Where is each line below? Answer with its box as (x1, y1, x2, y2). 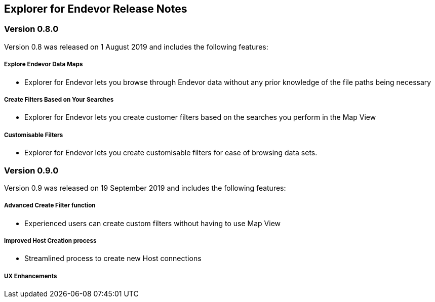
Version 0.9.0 (4, 165, 59, 176)
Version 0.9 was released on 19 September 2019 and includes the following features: (4, 183, 286, 192)
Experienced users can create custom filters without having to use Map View (24, 219, 281, 228)
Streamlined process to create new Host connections (24, 254, 202, 263)
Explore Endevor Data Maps (4, 61, 83, 68)
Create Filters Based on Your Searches (4, 96, 114, 103)
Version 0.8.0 (4, 24, 59, 34)
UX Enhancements (4, 272, 57, 280)
